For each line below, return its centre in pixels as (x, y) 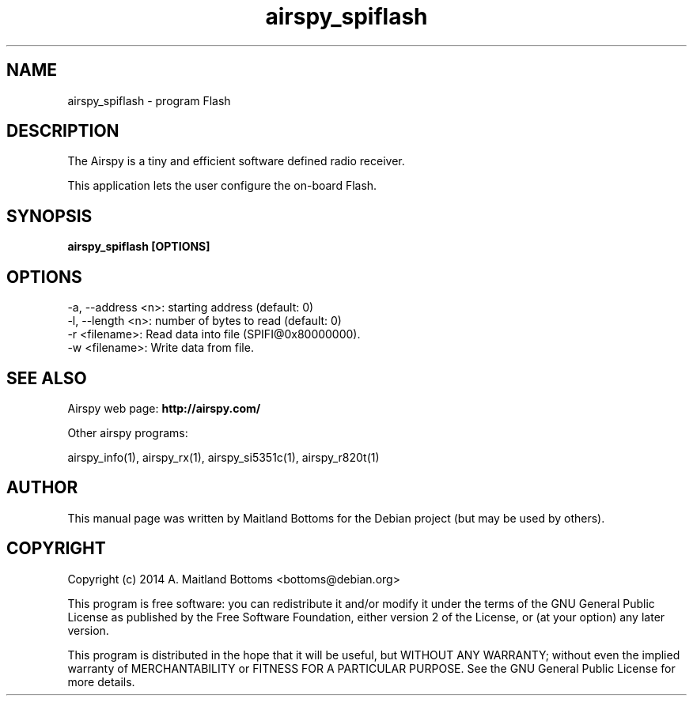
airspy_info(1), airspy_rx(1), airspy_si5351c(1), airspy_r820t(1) (223, 457)
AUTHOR (42, 488)
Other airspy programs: (128, 432)
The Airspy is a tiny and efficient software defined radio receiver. (236, 161)
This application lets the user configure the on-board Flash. (222, 186)
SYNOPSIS (49, 216)
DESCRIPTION (63, 131)
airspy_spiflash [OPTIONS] (139, 247)
